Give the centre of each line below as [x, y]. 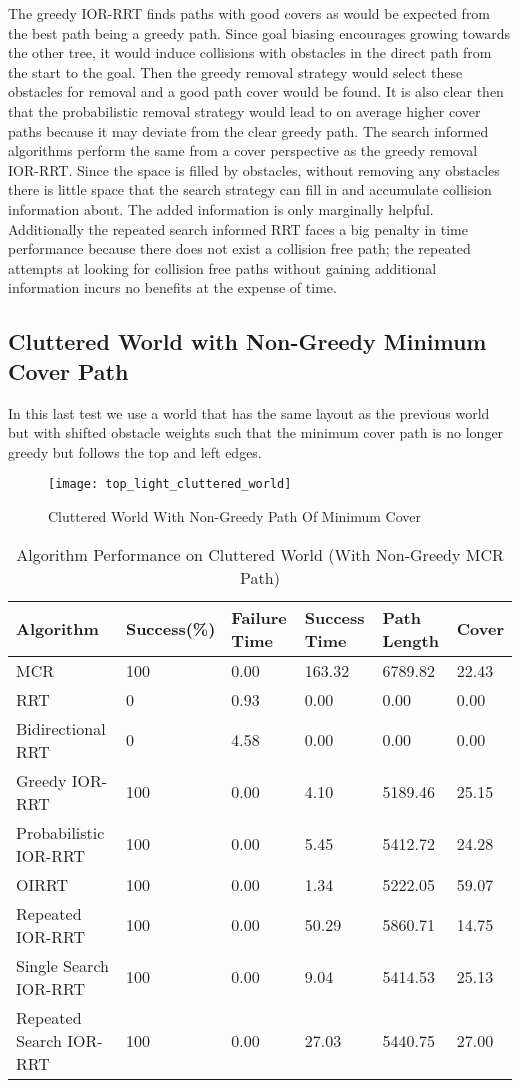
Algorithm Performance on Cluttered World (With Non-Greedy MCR [260, 554]
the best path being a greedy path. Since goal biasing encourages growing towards [259, 32]
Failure [259, 617]
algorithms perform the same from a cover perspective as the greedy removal [243, 150]
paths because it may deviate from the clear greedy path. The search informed [248, 130]
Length [410, 640]
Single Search [62, 965]
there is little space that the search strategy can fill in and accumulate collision [250, 189]
